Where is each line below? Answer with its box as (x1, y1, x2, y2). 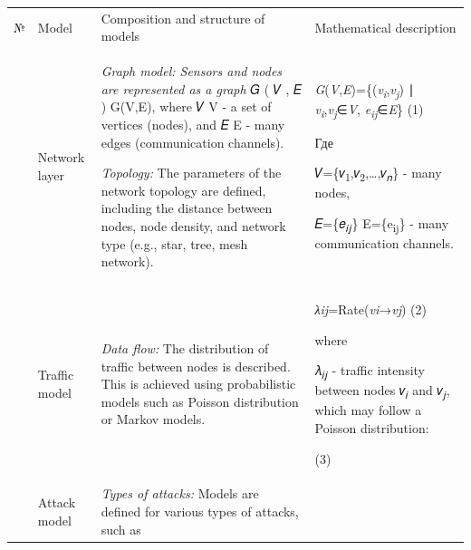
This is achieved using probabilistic (101, 374, 296, 393)
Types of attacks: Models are (101, 484, 259, 503)
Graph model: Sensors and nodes (101, 62, 283, 81)
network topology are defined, (101, 180, 266, 199)
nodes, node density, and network (101, 216, 286, 235)
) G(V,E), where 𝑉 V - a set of (101, 97, 272, 116)
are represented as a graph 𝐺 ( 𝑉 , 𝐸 (101, 79, 302, 98)
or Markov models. (101, 410, 206, 429)
